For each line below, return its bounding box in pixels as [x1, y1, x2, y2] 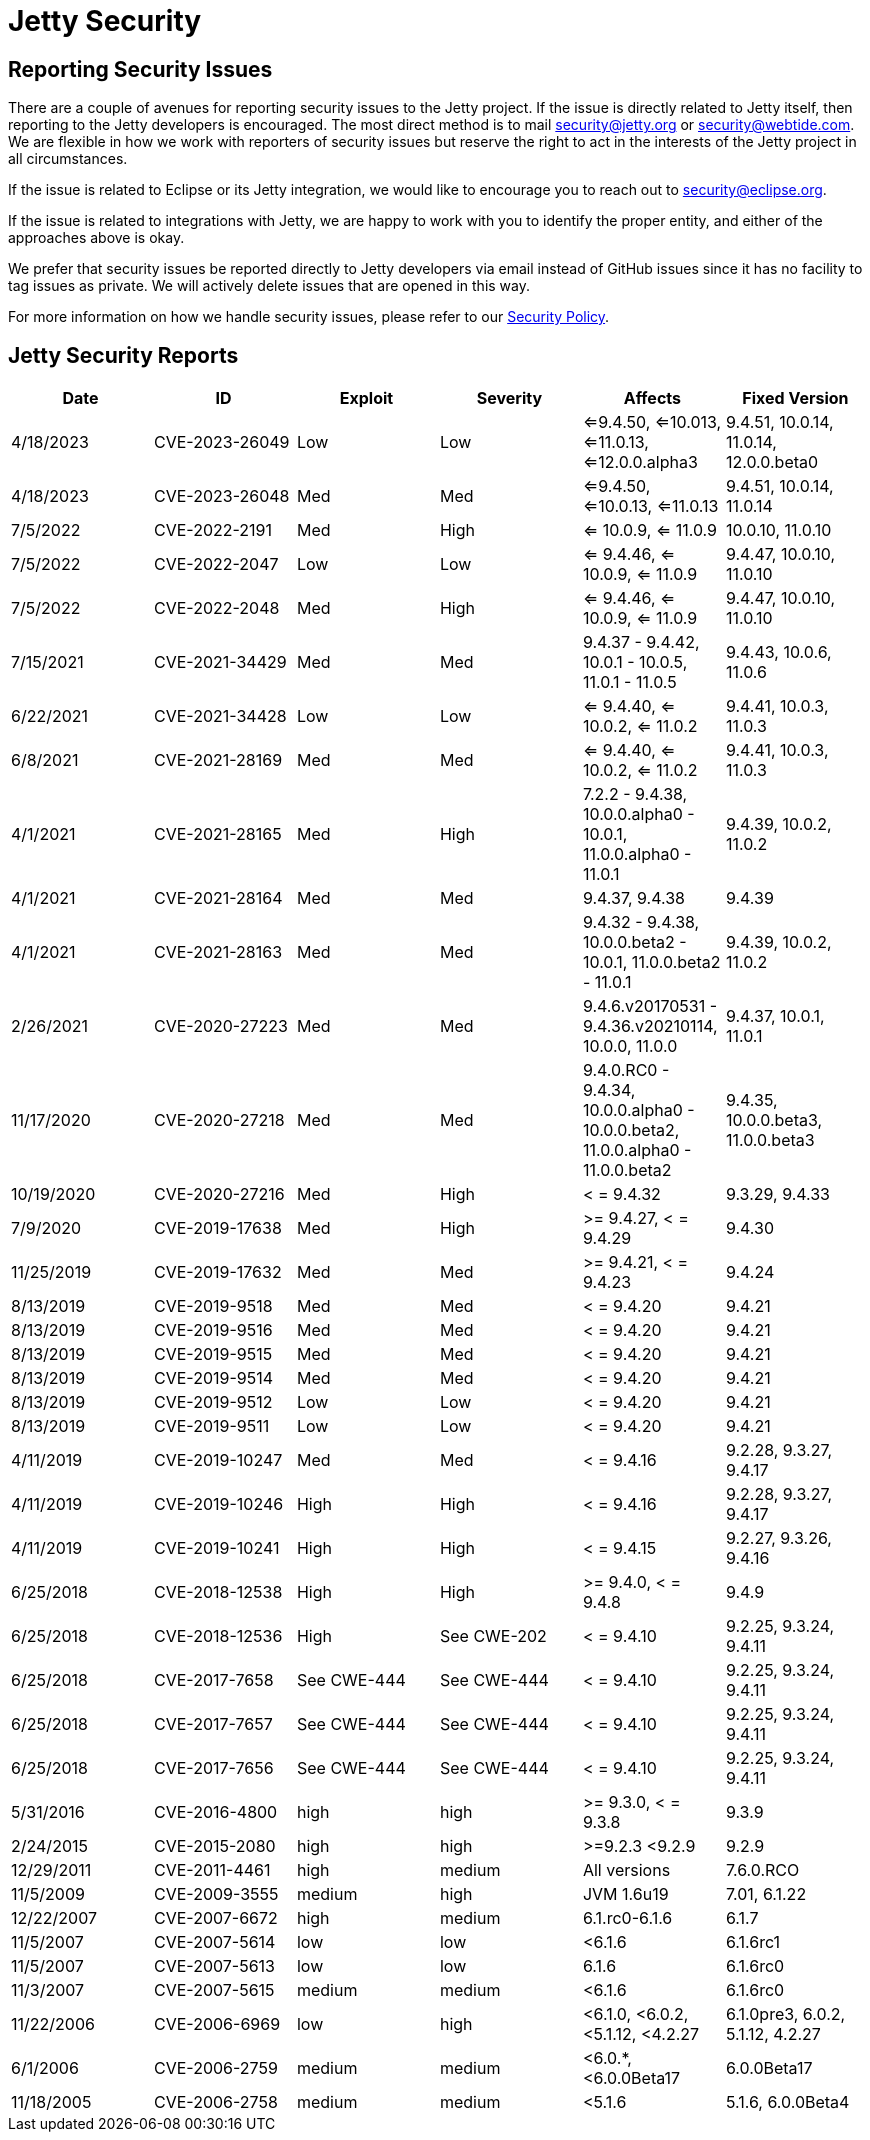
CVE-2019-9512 [153, 1392, 273, 1413]
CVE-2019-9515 [153, 1344, 273, 1365]
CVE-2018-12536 [153, 1626, 283, 1647]
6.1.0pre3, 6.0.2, [725, 2004, 846, 2025]
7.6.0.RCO [725, 1860, 800, 1881]
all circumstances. [8, 150, 128, 168]
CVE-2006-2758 [153, 2092, 278, 2113]
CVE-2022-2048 [153, 598, 280, 619]
